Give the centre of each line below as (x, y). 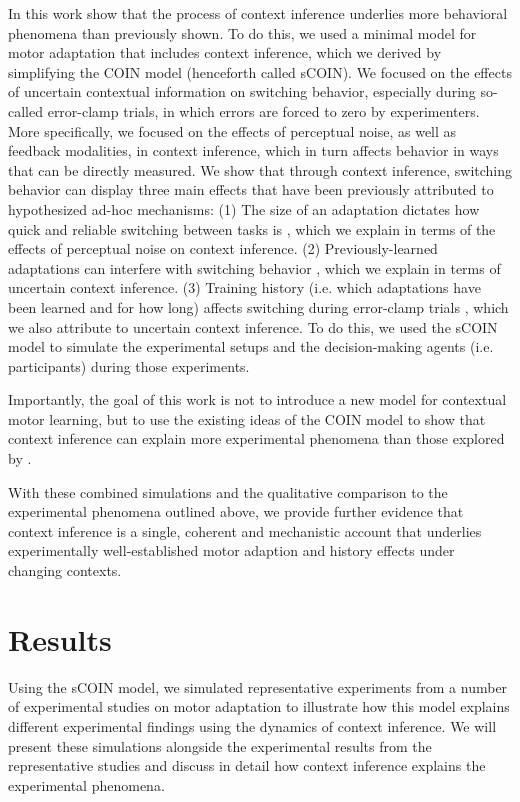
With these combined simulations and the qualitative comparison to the (228, 491)
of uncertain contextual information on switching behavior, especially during (242, 91)
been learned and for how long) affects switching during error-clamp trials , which (258, 306)
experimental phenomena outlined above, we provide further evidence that (236, 511)
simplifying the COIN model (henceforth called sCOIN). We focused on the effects (260, 71)
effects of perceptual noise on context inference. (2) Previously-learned (223, 248)
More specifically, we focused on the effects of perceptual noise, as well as (232, 130)
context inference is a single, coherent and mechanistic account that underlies (245, 530)
